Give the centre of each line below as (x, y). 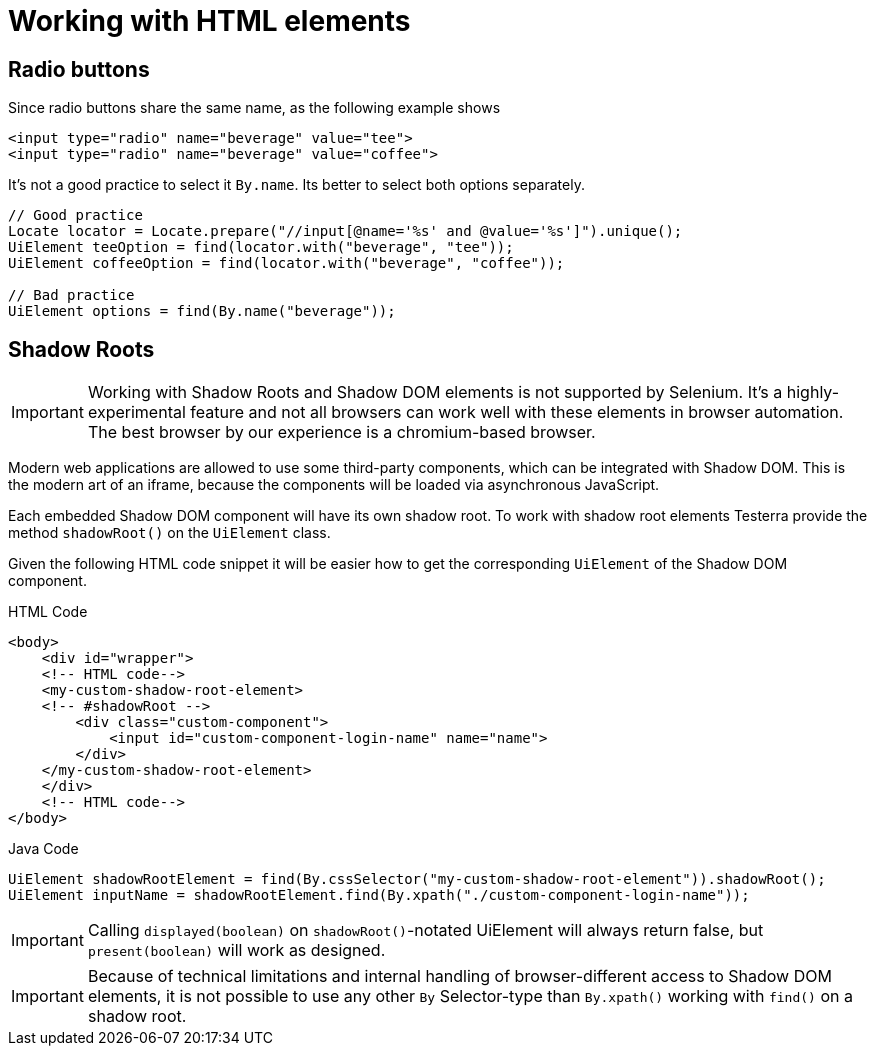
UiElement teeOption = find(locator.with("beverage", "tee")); (261, 247)
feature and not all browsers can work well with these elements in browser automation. (517, 412)
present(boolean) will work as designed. (236, 950)
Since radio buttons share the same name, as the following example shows (254, 108)
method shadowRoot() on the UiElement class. (169, 533)
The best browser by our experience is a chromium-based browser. (341, 432)
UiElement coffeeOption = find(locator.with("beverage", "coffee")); (286, 263)
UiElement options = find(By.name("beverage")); (202, 311)
